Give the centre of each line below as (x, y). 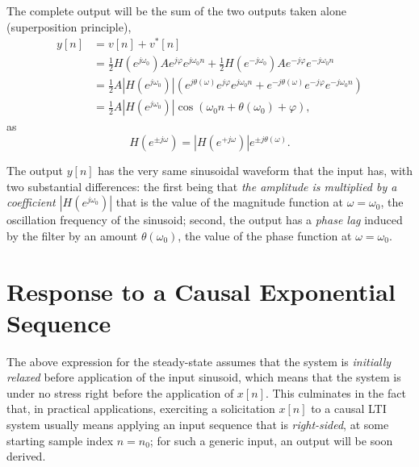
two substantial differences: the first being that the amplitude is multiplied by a (202, 186)
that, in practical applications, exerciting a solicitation (141, 409)
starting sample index (60, 440)
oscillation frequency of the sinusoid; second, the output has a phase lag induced (205, 220)
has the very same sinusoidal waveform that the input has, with (256, 170)
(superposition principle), (69, 26)
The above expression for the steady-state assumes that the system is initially (199, 361)
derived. (26, 456)
